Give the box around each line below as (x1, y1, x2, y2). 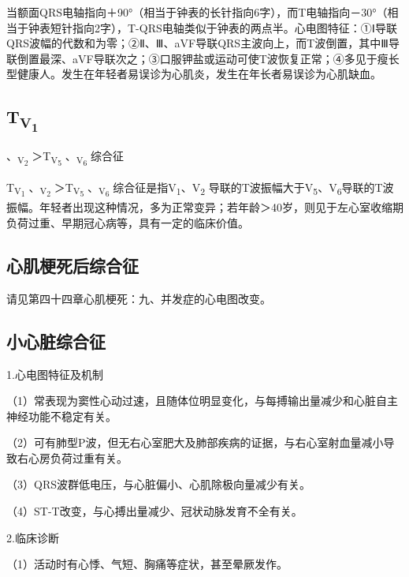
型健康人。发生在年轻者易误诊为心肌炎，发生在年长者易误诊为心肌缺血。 (6, 66, 381, 82)
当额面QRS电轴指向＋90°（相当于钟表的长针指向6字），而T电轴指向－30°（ (6, 4, 388, 20)
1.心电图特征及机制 (6, 365, 103, 382)
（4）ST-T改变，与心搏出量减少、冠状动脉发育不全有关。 (6, 503, 303, 519)
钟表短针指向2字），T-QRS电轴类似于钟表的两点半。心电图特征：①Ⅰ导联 (28, 19, 397, 36)
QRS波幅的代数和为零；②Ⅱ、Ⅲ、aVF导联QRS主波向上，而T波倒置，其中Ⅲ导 (6, 35, 400, 51)
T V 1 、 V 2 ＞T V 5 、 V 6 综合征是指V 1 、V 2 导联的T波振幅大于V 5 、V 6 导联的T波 (6, 178, 394, 200)
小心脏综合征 (6, 328, 106, 353)
